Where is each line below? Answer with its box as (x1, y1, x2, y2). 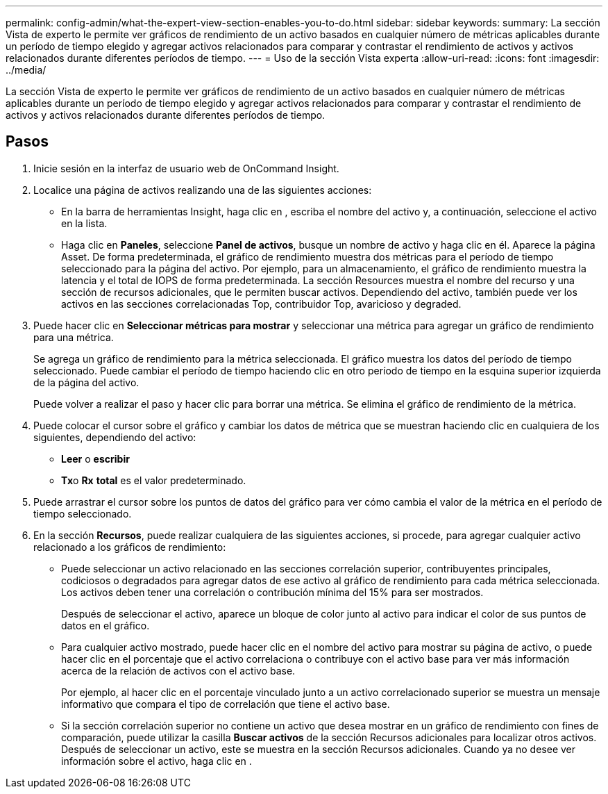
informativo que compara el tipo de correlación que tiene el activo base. (61, 697, 390, 710)
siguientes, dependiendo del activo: (33, 431, 196, 443)
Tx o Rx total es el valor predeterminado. (61, 474, 246, 486)
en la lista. (61, 217, 108, 229)
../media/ (6, 64, 47, 76)
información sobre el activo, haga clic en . (61, 754, 252, 767)
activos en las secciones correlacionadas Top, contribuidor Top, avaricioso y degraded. (61, 297, 462, 310)
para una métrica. (33, 331, 114, 343)
